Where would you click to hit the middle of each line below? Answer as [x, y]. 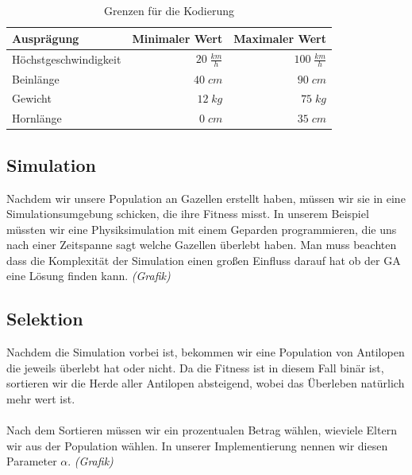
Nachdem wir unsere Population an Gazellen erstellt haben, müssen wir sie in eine [206, 198]
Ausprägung [46, 38]
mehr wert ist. [41, 399]
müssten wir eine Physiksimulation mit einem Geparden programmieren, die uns [202, 229]
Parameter [32, 461]
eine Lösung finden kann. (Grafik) [89, 276]
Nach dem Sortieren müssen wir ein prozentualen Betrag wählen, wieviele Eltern [202, 430]
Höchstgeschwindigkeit [67, 58]
